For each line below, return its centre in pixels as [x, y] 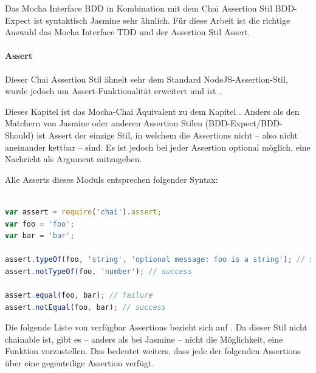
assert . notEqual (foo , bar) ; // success [85, 307]
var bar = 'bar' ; [40, 236]
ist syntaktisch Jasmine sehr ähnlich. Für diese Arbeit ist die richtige [162, 20]
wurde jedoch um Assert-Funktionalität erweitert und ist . [113, 91]
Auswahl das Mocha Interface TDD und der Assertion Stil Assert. [128, 32]
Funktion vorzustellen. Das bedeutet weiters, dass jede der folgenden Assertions [153, 351]
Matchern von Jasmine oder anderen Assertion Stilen [104, 123]
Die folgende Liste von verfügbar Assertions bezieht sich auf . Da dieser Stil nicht [156, 327]
